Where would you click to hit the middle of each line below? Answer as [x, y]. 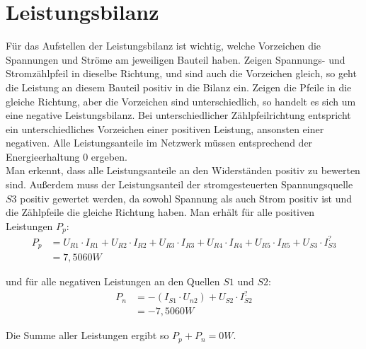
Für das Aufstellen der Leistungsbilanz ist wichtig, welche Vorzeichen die [164, 46]
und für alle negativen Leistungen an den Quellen [113, 281]
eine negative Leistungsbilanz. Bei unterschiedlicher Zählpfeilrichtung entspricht [178, 115]
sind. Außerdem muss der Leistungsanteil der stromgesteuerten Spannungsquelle [179, 184]
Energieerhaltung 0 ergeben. [67, 156]
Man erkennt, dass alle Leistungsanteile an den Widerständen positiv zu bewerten [183, 170]
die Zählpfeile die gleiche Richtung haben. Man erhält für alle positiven [160, 212]
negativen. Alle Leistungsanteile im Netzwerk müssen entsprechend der [159, 143]
